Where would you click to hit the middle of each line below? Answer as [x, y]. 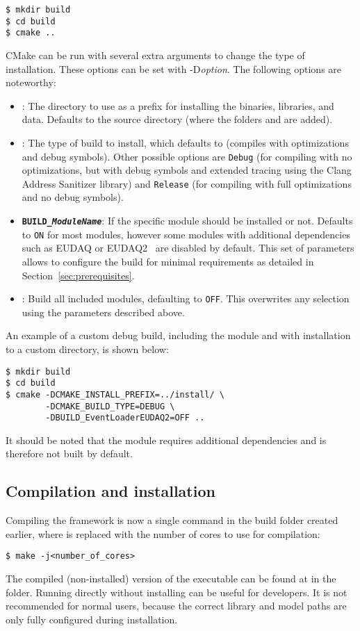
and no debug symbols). [73, 197]
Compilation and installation [111, 491]
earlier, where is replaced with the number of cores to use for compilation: [163, 533]
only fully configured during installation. [92, 619]
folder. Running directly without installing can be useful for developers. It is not [177, 592]
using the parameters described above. [103, 312]
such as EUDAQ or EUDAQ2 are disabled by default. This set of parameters [188, 248]
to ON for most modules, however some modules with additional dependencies [186, 234]
